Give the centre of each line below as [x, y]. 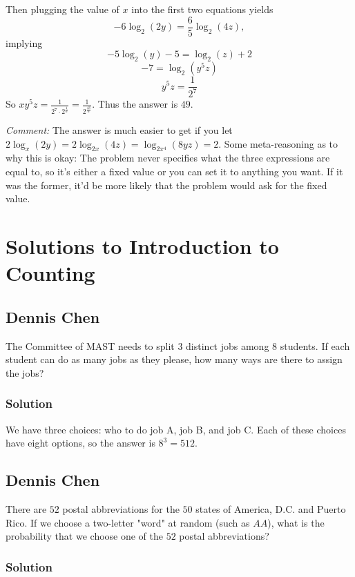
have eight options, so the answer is [80, 443]
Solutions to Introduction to [142, 246]
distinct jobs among [228, 345]
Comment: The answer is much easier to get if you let [119, 130]
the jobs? [25, 372]
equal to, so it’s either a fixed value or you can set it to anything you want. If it [174, 172]
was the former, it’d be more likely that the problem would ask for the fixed [166, 185]
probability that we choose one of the [85, 536]
